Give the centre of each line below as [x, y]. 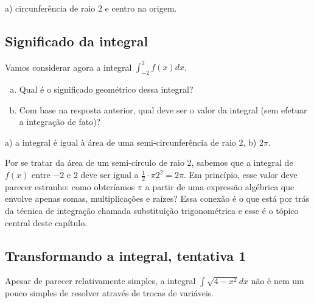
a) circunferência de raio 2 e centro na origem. [91, 8]
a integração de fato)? [60, 122]
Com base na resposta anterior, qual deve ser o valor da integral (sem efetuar [163, 109]
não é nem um [277, 281]
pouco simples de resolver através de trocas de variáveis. [110, 293]
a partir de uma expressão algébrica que [220, 186]
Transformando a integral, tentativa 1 [126, 255]
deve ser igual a [110, 175]
